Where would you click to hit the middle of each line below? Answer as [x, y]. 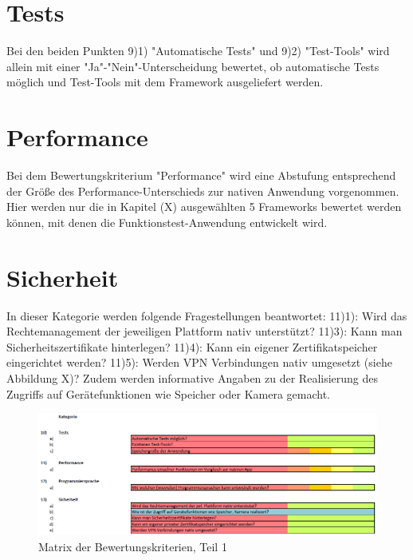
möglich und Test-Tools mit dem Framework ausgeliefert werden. [165, 82]
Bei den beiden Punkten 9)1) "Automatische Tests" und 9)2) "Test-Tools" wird [198, 51]
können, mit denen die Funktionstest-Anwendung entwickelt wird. [167, 222]
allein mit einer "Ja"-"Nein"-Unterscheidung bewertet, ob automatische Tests [193, 66]
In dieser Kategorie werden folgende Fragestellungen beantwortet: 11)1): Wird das [207, 315]
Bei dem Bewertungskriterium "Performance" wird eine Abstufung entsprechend [201, 175]
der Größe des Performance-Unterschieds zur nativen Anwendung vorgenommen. [203, 191]
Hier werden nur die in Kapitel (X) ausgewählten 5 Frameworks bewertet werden [204, 207]
